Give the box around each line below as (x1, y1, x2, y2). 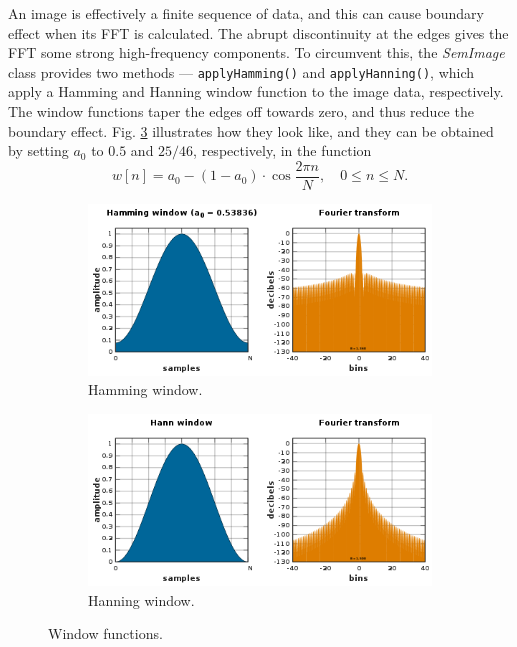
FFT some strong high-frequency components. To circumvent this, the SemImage (8, 42, 505, 63)
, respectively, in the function (193, 140, 372, 161)
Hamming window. (88, 379, 203, 400)
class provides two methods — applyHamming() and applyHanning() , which (8, 61, 475, 82)
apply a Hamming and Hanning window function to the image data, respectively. (8, 81, 504, 102)
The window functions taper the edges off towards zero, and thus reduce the (8, 101, 474, 122)
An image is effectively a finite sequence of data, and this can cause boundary (8, 3, 484, 23)
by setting (8, 140, 69, 161)
